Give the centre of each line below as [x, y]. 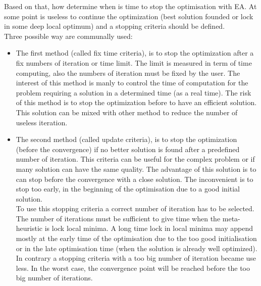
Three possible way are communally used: [68, 36]
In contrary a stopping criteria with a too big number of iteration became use [136, 258]
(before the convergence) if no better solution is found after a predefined [128, 149]
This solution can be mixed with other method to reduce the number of [127, 112]
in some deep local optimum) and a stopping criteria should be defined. [115, 26]
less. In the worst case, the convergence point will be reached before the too [133, 268]
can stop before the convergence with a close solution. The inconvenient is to [135, 179]
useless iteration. [42, 122]
